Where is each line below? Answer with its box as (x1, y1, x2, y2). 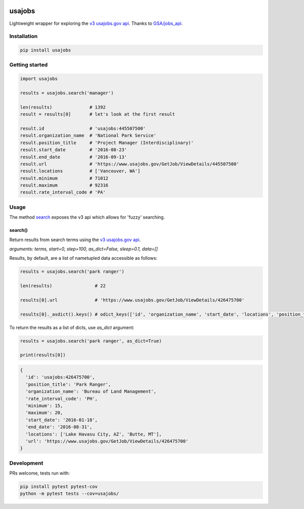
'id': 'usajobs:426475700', (25, 375, 95, 380)
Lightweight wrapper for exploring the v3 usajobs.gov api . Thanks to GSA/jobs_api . (9, 20, 183, 26)
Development (9, 459, 44, 466)
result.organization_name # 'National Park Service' (20, 132, 157, 139)
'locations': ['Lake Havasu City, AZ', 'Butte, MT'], (25, 431, 162, 437)
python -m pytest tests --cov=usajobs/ (20, 491, 119, 497)
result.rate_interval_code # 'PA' (20, 189, 106, 195)
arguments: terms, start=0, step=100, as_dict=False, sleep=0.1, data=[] (9, 246, 158, 252)
